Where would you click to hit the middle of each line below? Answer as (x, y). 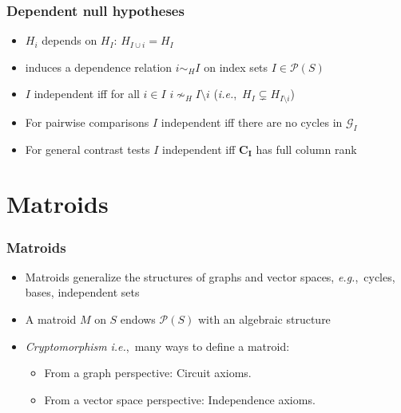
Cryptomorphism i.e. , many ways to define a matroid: (157, 346)
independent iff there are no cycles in (252, 122)
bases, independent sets (82, 292)
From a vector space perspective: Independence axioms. (180, 399)
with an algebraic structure (264, 319)
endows (138, 319)
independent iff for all (87, 94)
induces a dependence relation (99, 67)
